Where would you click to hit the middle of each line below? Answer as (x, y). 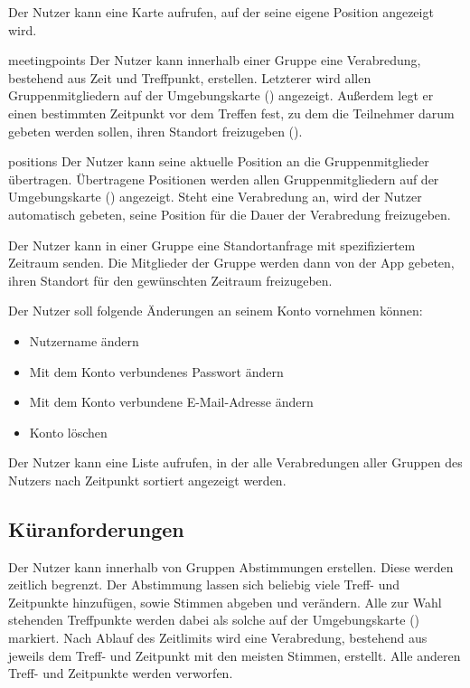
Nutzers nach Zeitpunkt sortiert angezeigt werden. (147, 480)
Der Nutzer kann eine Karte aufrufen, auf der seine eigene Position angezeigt (221, 12)
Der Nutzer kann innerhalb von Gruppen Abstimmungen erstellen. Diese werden (231, 566)
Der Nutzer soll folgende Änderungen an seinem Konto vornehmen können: (216, 311)
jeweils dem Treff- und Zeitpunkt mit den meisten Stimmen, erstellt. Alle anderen (235, 655)
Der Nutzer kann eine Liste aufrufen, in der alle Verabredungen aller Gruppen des (235, 462)
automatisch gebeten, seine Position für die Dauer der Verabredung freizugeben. (230, 214)
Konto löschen (68, 432)
